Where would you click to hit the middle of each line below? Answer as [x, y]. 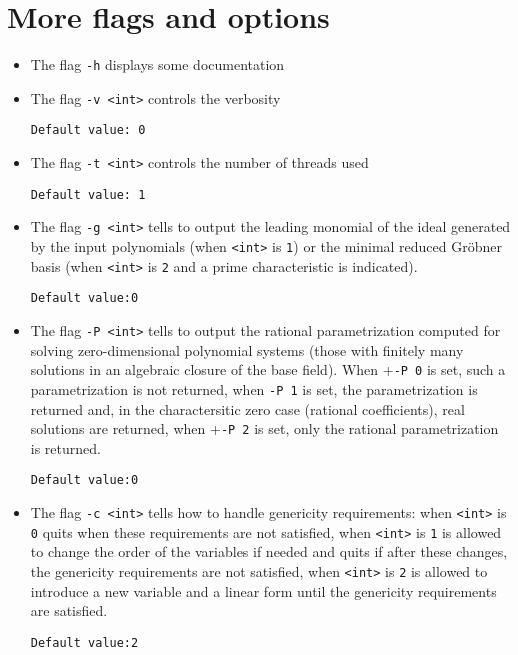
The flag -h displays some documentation [157, 64]
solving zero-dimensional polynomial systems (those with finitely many [247, 349]
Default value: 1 [88, 194]
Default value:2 [84, 642]
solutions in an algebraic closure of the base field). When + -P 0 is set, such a [268, 369]
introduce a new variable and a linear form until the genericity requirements [263, 590]
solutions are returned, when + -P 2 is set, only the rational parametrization [264, 428]
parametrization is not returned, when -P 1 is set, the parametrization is [254, 388]
